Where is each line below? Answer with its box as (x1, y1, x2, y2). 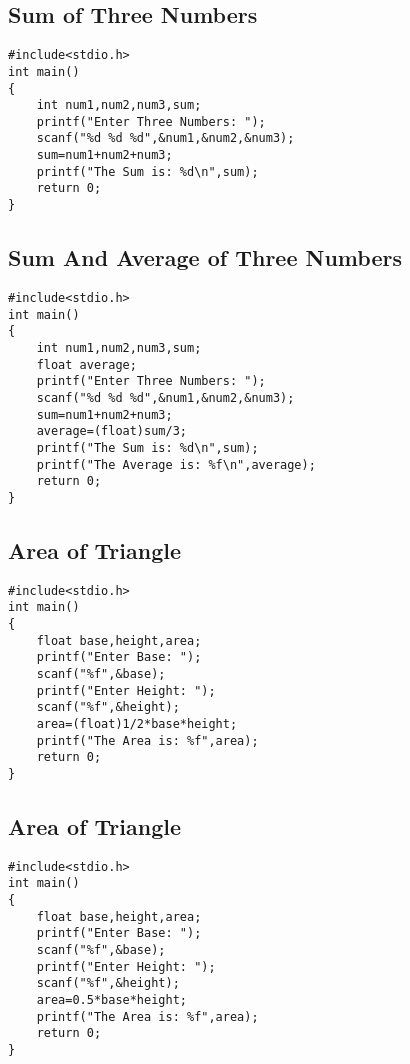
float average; (36, 357, 137, 372)
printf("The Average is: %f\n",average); (36, 457, 316, 472)
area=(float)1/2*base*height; (36, 716, 238, 731)
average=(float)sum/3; (36, 424, 187, 439)
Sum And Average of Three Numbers (8, 242, 402, 273)
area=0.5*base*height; (36, 993, 187, 1008)
